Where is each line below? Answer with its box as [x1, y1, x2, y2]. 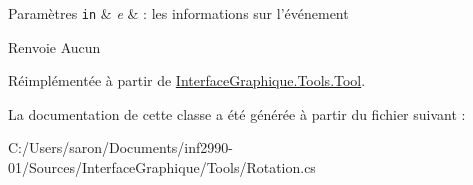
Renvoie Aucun [8, 36, 101, 57]
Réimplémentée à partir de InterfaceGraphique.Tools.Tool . [8, 70, 366, 91]
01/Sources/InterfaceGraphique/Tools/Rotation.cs [8, 157, 316, 178]
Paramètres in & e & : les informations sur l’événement [8, 3, 349, 23]
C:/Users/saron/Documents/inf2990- [8, 137, 233, 158]
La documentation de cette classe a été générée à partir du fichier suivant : [8, 103, 466, 124]
